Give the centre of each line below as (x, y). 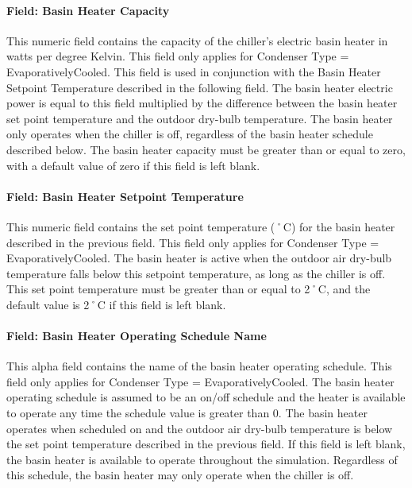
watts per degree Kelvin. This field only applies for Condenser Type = (178, 56)
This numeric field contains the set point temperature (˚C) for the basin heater (201, 226)
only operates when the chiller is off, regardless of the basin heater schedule (190, 134)
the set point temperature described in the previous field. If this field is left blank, (206, 444)
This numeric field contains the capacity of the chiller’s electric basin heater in (197, 40)
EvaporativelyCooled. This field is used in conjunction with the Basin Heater (194, 71)
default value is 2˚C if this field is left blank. (116, 304)
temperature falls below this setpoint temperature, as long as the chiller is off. (196, 273)
